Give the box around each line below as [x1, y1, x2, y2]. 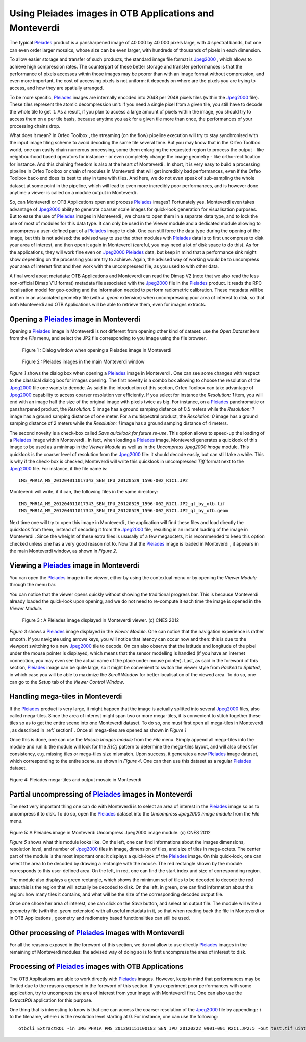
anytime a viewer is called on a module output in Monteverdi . [9, 190, 139, 196]
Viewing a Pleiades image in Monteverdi [9, 561, 140, 570]
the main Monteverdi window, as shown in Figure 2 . [9, 548, 117, 554]
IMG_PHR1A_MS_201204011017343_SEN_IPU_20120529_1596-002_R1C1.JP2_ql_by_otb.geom [18, 508, 228, 514]
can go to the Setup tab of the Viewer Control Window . [9, 679, 125, 685]
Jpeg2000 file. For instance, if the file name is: [9, 465, 108, 471]
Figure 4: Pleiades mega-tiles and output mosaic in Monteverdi [9, 777, 142, 783]
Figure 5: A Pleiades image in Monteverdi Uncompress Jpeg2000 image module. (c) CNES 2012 [9, 829, 211, 835]
